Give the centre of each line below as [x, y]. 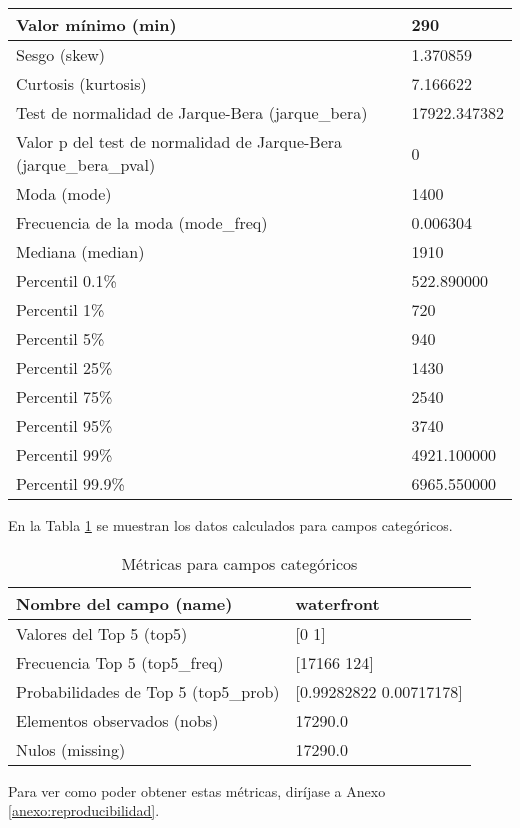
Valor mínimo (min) [96, 24]
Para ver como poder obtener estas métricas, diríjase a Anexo [197, 790]
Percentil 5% [60, 338]
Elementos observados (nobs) [117, 720]
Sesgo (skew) [61, 54]
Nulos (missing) [71, 749]
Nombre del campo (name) [124, 603]
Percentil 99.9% [70, 483]
